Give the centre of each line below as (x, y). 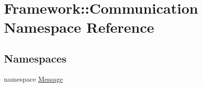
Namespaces (35, 58)
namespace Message (34, 78)
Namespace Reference (79, 27)
